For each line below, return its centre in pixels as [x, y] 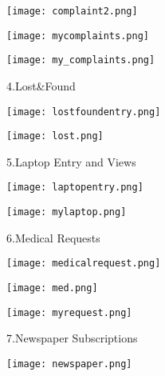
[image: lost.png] [55, 136]
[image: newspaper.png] [69, 364]
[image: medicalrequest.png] [84, 264]
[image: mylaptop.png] [67, 212]
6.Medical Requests [53, 237]
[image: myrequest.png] [69, 312]
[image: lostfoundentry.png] [84, 112]
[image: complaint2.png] [72, 11]
